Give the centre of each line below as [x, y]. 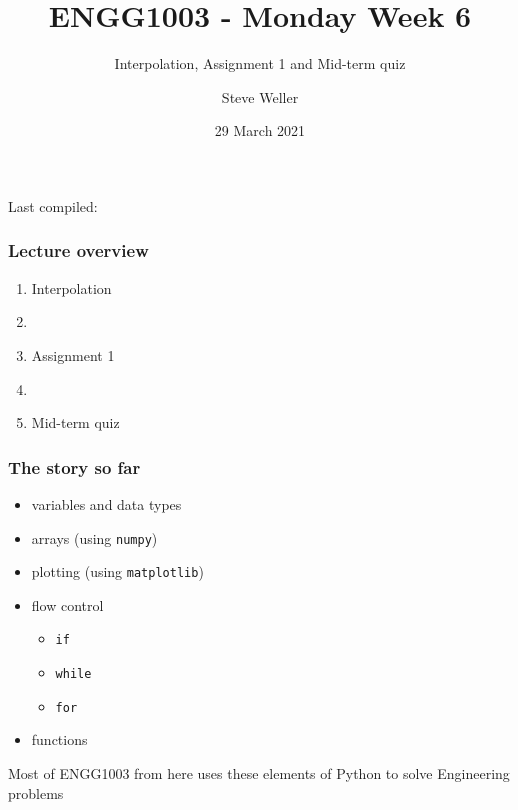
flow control [67, 604]
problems [36, 792]
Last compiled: [53, 205]
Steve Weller [260, 96]
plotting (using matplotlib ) [117, 571]
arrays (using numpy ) [94, 537]
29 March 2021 [260, 130]
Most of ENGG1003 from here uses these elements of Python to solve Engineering [259, 772]
